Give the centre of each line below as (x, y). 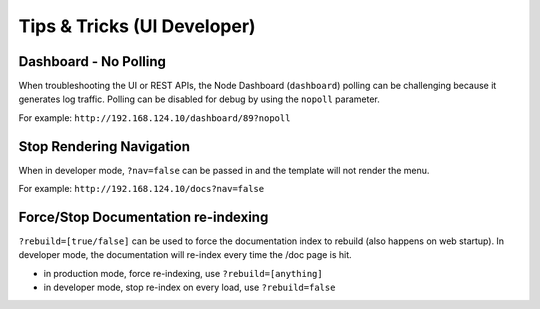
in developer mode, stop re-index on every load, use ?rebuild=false (189, 287)
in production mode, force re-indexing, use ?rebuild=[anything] (183, 273)
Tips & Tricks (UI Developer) (137, 26)
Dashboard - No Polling (92, 61)
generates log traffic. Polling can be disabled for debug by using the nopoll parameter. (199, 99)
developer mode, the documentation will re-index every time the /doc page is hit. (185, 255)
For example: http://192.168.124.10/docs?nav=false (141, 189)
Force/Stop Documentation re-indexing (143, 216)
